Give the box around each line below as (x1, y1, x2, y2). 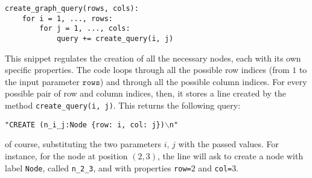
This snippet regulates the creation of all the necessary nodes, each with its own (5, 51, 301, 64)
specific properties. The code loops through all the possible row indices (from (5, 63, 290, 76)
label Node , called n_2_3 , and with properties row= (5, 161, 191, 174)
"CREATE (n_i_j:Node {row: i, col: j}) (5, 120, 165, 129)
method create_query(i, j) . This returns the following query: (5, 99, 241, 111)
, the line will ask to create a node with (157, 149, 304, 162)
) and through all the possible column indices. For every (100, 75, 307, 87)
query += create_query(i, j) (56, 34, 174, 43)
